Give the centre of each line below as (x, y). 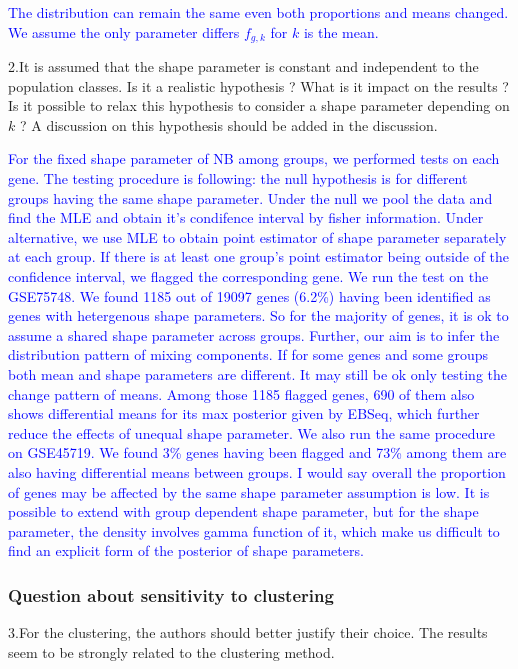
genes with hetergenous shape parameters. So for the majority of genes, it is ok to (258, 315)
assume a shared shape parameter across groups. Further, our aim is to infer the (254, 334)
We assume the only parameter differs (124, 31)
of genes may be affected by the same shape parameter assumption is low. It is (249, 491)
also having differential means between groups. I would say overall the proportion (257, 471)
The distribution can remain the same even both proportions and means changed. (258, 12)
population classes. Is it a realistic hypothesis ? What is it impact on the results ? (258, 85)
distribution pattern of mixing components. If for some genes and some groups (248, 354)
